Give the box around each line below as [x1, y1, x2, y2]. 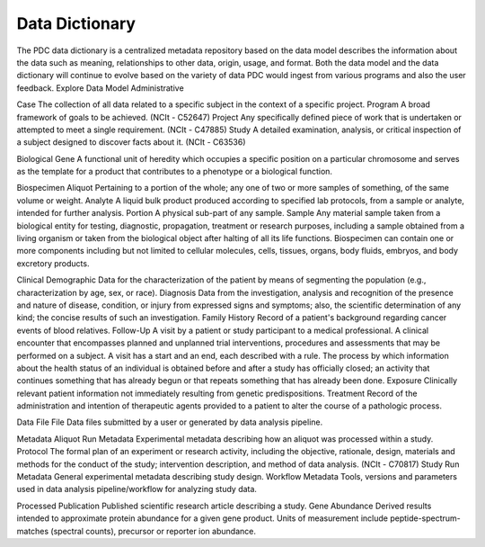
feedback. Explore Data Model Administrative [16, 82, 184, 94]
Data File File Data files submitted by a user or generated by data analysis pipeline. [16, 417, 323, 427]
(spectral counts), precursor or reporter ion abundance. [50, 525, 256, 536]
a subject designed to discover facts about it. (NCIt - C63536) [16, 137, 246, 148]
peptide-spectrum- [389, 513, 462, 524]
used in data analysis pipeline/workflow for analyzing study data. [16, 484, 258, 495]
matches [16, 525, 49, 536]
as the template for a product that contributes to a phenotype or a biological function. [16, 166, 332, 177]
